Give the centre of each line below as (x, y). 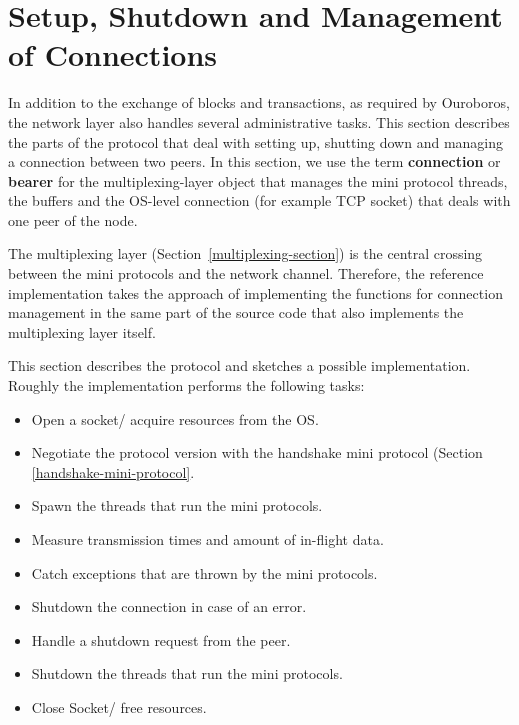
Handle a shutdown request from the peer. (161, 639)
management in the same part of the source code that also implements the (236, 312)
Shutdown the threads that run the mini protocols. (187, 673)
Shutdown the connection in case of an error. (169, 606)
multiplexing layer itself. (82, 331)
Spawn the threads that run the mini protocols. (177, 505)
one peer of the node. (73, 219)
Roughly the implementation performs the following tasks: (186, 385)
